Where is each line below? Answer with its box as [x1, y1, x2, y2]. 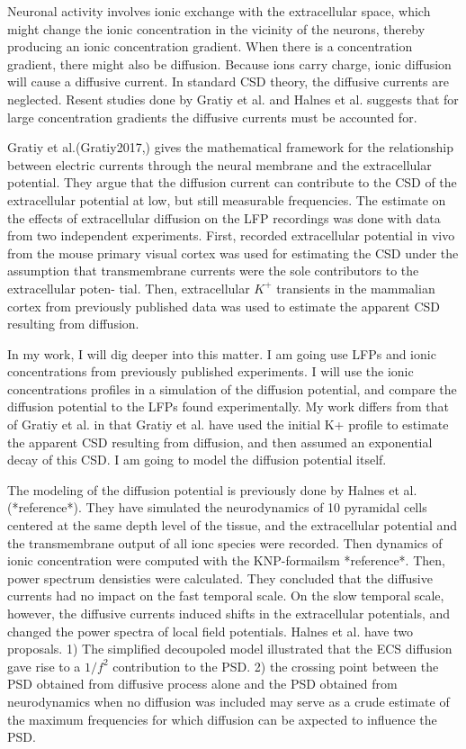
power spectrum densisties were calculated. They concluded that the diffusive [7, 568, 433, 587]
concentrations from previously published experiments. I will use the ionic [7, 362, 414, 381]
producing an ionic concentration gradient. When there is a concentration [7, 37, 413, 56]
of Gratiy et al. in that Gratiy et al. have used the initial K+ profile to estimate [7, 415, 449, 434]
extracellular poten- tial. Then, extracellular [7, 278, 250, 297]
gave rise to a [7, 656, 81, 675]
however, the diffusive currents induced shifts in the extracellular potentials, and [7, 604, 451, 622]
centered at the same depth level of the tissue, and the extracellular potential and [7, 516, 458, 535]
